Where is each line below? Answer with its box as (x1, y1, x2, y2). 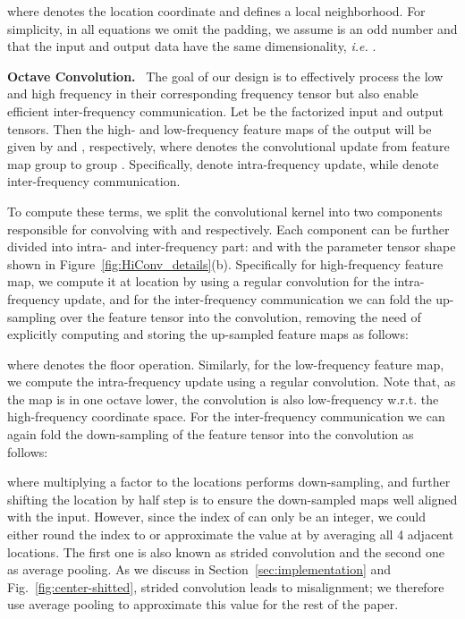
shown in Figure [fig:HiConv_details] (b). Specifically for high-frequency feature (7, 254, 444, 273)
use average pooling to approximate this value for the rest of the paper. (7, 595, 399, 614)
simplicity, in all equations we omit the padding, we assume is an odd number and (7, 19, 458, 38)
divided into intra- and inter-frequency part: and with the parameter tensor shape (7, 237, 456, 256)
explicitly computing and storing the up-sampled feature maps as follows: (7, 325, 409, 343)
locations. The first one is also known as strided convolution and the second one (7, 542, 445, 561)
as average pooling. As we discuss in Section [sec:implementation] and (7, 560, 392, 579)
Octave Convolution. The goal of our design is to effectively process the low (7, 66, 444, 85)
